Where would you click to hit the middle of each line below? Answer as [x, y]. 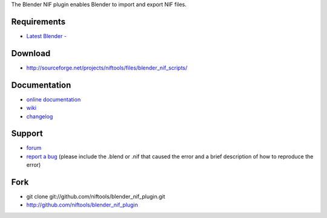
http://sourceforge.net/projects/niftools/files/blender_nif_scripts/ [107, 68]
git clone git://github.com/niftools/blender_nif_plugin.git [96, 197]
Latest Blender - [46, 36]
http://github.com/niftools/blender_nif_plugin [82, 205]
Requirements [38, 21]
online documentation [54, 99]
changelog [40, 116]
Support [27, 134]
